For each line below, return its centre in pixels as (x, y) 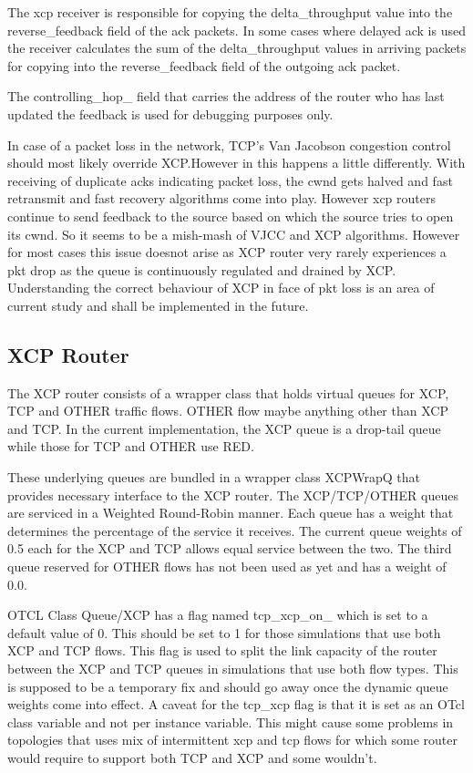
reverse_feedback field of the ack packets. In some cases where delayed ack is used (236, 30)
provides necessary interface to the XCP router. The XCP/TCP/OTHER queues (233, 495)
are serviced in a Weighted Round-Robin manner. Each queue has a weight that (231, 513)
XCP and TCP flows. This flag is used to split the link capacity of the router (222, 650)
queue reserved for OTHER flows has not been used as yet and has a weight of (227, 567)
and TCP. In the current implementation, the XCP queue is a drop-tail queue (224, 428)
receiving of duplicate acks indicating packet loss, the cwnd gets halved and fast (230, 180)
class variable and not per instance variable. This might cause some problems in (231, 721)
